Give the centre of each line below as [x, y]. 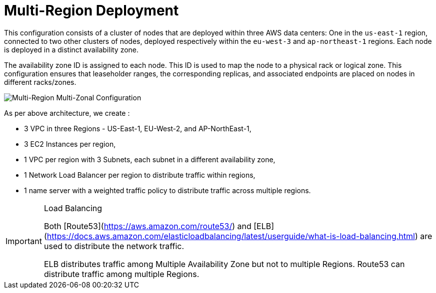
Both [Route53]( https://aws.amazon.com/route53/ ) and [147, 226]
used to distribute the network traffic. [114, 246]
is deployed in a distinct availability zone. [71, 49]
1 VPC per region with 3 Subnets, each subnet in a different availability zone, [150, 159]
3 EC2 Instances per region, [70, 144]
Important [24, 241]
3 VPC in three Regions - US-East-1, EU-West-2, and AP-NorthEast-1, [138, 128]
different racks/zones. [40, 82]
